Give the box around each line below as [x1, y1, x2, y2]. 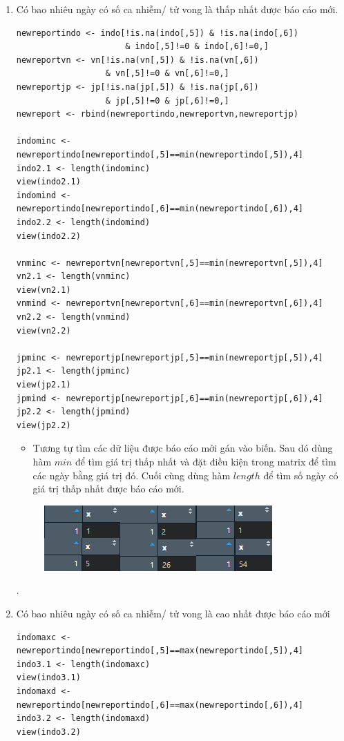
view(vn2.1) [16, 285, 71, 295]
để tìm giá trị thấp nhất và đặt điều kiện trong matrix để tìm [75, 454, 336, 468]
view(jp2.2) [16, 420, 71, 430]
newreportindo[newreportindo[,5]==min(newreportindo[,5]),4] [16, 149, 304, 160]
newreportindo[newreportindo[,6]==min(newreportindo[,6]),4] [16, 204, 304, 214]
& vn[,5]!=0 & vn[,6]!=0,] [105, 68, 229, 79]
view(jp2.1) [16, 380, 71, 390]
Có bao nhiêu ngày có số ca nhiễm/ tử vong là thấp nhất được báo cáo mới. [16, 2, 338, 16]
